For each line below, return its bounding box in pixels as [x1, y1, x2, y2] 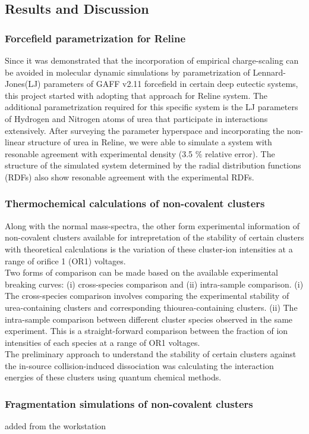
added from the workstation [5, 420, 106, 432]
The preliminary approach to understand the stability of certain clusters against [5, 348, 297, 360]
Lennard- [253, 65, 286, 78]
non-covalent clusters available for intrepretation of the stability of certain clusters [5, 231, 304, 243]
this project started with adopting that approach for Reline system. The [5, 89, 268, 101]
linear [5, 136, 26, 148]
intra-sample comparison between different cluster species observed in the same [5, 313, 293, 325]
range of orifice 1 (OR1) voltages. [5, 254, 126, 267]
